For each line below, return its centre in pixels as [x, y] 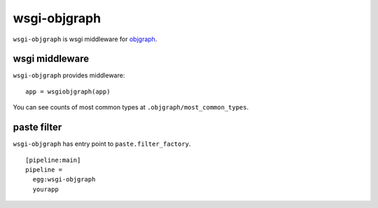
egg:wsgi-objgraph [64, 179]
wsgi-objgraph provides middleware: [69, 75]
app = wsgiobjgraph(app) [68, 91]
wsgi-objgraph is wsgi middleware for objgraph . [85, 39]
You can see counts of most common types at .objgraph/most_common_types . [131, 107]
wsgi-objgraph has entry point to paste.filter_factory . [102, 144]
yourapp [45, 189]
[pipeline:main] [53, 160]
